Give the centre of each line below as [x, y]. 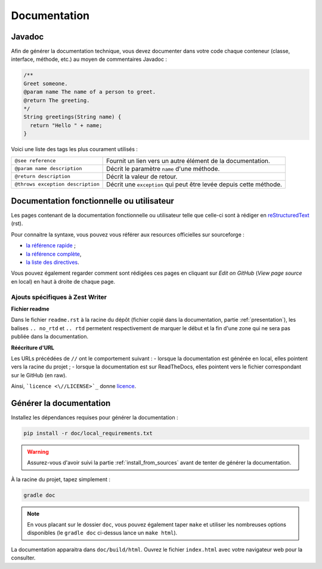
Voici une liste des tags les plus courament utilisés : [75, 149]
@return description [43, 176]
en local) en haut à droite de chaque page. [63, 281]
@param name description [48, 169]
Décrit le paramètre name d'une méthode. [163, 168]
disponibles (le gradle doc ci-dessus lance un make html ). [102, 533]
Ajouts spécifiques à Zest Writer [59, 297]
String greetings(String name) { [72, 117]
